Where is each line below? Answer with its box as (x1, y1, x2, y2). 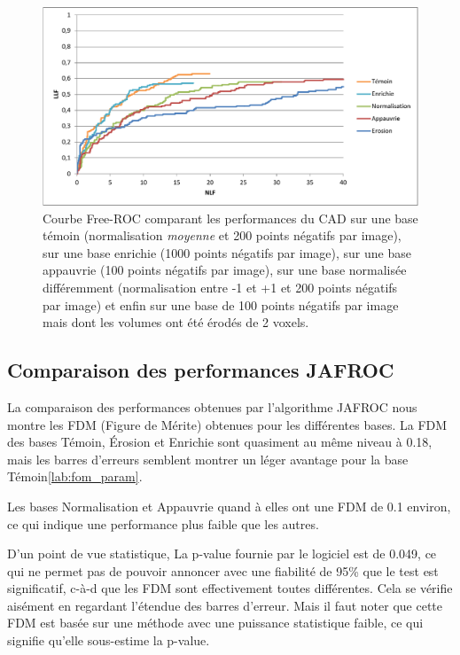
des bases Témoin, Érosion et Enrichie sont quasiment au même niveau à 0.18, (7, 433, 433, 451)
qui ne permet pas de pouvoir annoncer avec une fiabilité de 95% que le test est (7, 561, 439, 580)
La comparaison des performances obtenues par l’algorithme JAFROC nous (7, 397, 417, 416)
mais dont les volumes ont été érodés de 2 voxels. (43, 313, 309, 331)
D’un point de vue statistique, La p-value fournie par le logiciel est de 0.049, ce (7, 544, 437, 563)
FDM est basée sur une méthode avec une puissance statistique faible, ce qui (7, 613, 424, 632)
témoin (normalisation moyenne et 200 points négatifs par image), (43, 226, 402, 245)
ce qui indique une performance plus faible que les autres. (7, 514, 319, 533)
